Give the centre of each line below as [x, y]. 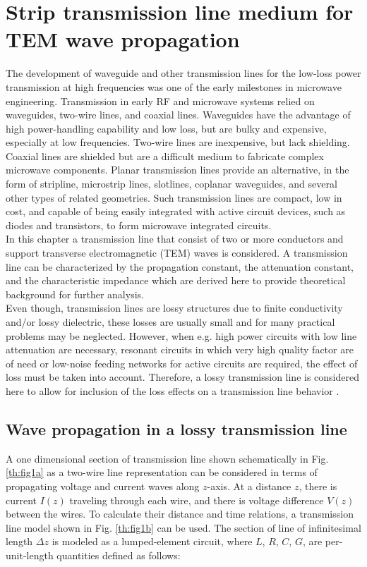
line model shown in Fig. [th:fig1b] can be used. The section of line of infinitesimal [183, 527]
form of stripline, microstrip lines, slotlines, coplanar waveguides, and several [172, 184]
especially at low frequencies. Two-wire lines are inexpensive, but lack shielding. [178, 142]
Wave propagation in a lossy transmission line [176, 428]
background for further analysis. [75, 294]
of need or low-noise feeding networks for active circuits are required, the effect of [182, 363]
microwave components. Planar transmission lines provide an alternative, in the [178, 170]
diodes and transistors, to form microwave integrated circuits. [139, 225]
